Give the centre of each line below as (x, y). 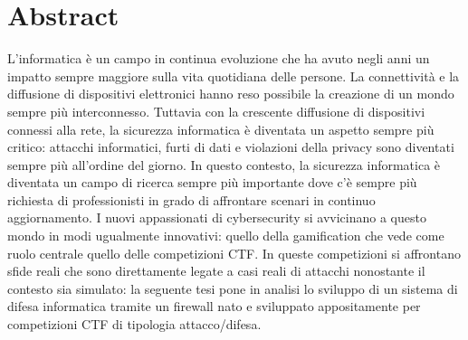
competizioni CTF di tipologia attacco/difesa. (134, 324)
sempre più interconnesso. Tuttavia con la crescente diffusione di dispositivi (216, 111)
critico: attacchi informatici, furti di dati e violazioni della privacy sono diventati (231, 147)
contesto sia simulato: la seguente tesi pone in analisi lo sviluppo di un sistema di (233, 288)
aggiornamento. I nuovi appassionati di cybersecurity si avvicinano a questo (217, 217)
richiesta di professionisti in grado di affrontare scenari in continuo (191, 199)
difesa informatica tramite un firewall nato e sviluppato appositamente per (214, 306)
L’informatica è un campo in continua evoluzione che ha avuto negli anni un (219, 58)
